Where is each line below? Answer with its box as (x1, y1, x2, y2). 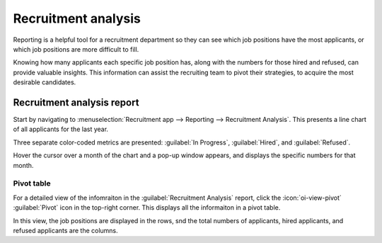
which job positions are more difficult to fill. (13, 45, 139, 53)
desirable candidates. (13, 78, 76, 86)
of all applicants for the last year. (13, 125, 109, 134)
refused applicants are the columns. (13, 226, 118, 234)
